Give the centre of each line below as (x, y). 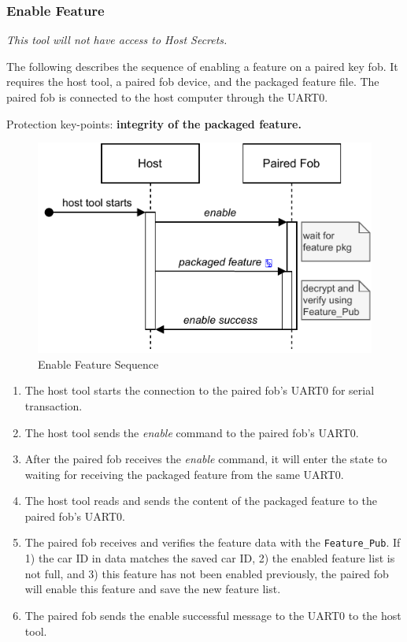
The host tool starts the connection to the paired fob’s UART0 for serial (200, 390)
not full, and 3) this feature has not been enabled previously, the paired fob (207, 573)
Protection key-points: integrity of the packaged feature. (154, 123)
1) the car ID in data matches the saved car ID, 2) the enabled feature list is (210, 558)
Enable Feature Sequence (98, 364)
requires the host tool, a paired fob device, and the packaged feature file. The (193, 82)
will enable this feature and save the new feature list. (153, 589)
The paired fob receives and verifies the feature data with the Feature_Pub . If (213, 542)
